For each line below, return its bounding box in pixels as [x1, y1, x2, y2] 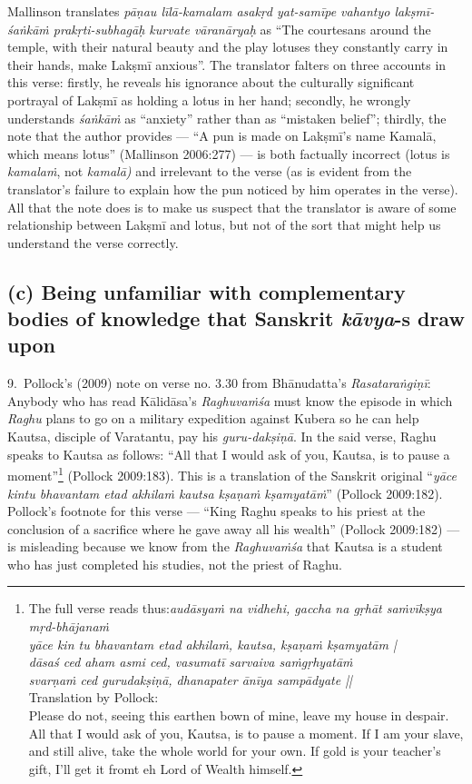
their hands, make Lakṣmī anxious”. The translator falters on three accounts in [7, 55, 447, 74]
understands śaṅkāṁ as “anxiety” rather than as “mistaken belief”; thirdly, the [7, 108, 447, 127]
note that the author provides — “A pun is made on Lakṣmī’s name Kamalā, [7, 126, 437, 145]
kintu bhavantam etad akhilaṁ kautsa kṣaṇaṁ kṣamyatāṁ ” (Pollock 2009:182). [7, 483, 443, 502]
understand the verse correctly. [7, 233, 179, 252]
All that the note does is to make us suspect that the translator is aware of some [7, 197, 457, 216]
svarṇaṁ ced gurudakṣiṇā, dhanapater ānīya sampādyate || [28, 670, 352, 689]
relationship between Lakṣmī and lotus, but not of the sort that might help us [7, 215, 441, 234]
